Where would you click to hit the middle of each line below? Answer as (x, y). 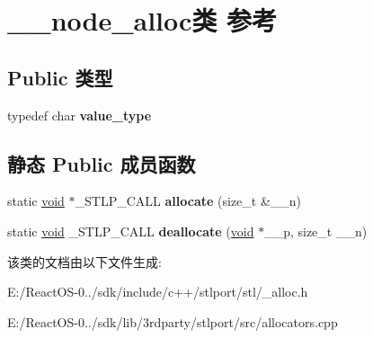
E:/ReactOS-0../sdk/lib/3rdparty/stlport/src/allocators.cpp (173, 321)
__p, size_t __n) (316, 231)
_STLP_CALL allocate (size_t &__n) (188, 201)
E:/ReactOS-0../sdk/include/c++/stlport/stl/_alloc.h (158, 292)
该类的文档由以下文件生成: (84, 261)
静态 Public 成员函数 (102, 163)
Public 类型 (60, 77)
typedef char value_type (80, 115)
